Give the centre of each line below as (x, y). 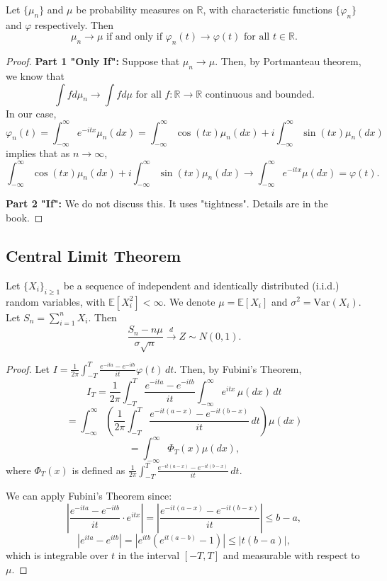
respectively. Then (74, 24)
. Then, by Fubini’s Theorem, (238, 368)
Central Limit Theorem (94, 255)
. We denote (189, 301)
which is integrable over (57, 554)
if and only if (134, 37)
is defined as (99, 470)
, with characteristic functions (268, 9)
